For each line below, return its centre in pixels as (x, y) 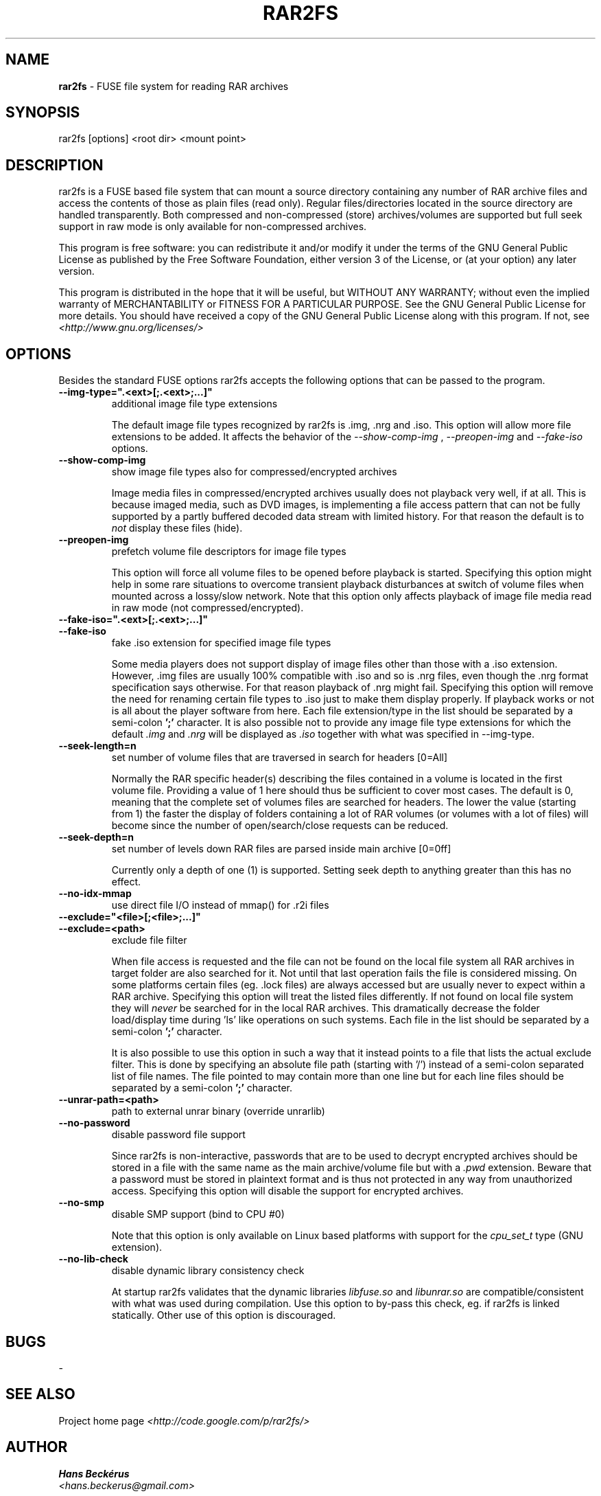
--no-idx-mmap (95, 894)
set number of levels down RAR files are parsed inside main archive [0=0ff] (281, 849)
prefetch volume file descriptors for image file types (229, 552)
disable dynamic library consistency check (208, 1271)
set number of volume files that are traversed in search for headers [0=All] (280, 758)
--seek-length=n (97, 746)
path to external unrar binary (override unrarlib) (218, 1111)
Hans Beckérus (94, 1473)
